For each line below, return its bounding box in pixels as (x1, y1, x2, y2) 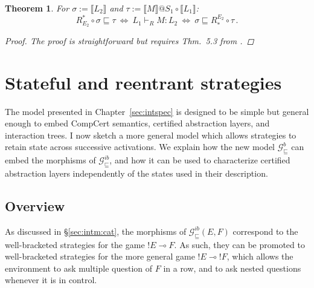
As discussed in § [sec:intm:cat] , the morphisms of (5, 224, 187, 237)
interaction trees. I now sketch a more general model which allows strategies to (5, 128, 296, 141)
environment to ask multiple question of (5, 261, 153, 274)
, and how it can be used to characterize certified (109, 154, 290, 166)
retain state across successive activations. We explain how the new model (5, 140, 275, 153)
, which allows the (226, 250, 293, 263)
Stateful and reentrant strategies (5, 70, 282, 94)
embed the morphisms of (5, 154, 96, 166)
